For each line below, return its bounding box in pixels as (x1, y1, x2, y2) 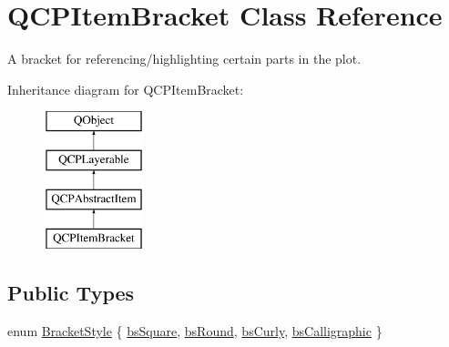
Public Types (7, 279, 135, 307)
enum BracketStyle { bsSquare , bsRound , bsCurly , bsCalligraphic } (7, 321, 383, 341)
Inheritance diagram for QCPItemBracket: (7, 79, 244, 98)
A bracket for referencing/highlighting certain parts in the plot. (7, 49, 362, 68)
